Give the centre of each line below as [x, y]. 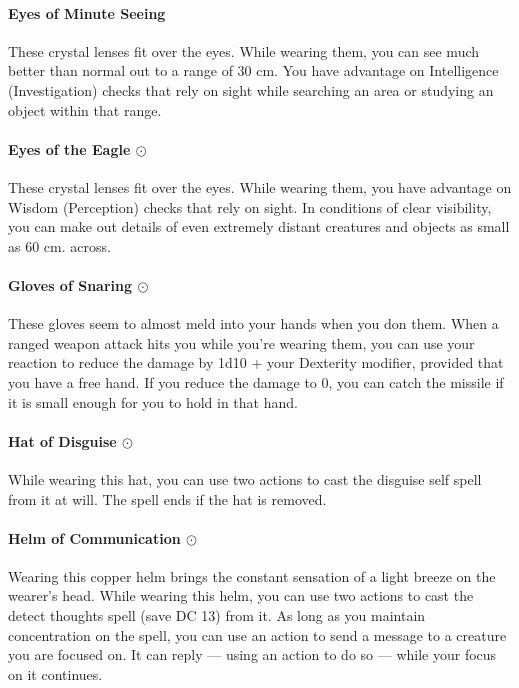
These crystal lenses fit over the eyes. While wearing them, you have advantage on [260, 186]
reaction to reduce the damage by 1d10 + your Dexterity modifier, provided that [256, 362]
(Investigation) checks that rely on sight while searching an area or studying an [251, 89]
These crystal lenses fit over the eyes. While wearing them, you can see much [244, 50]
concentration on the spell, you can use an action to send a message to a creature [257, 634]
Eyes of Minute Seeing [87, 12]
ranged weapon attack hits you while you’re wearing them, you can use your [241, 342]
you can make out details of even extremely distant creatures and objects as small [259, 226]
